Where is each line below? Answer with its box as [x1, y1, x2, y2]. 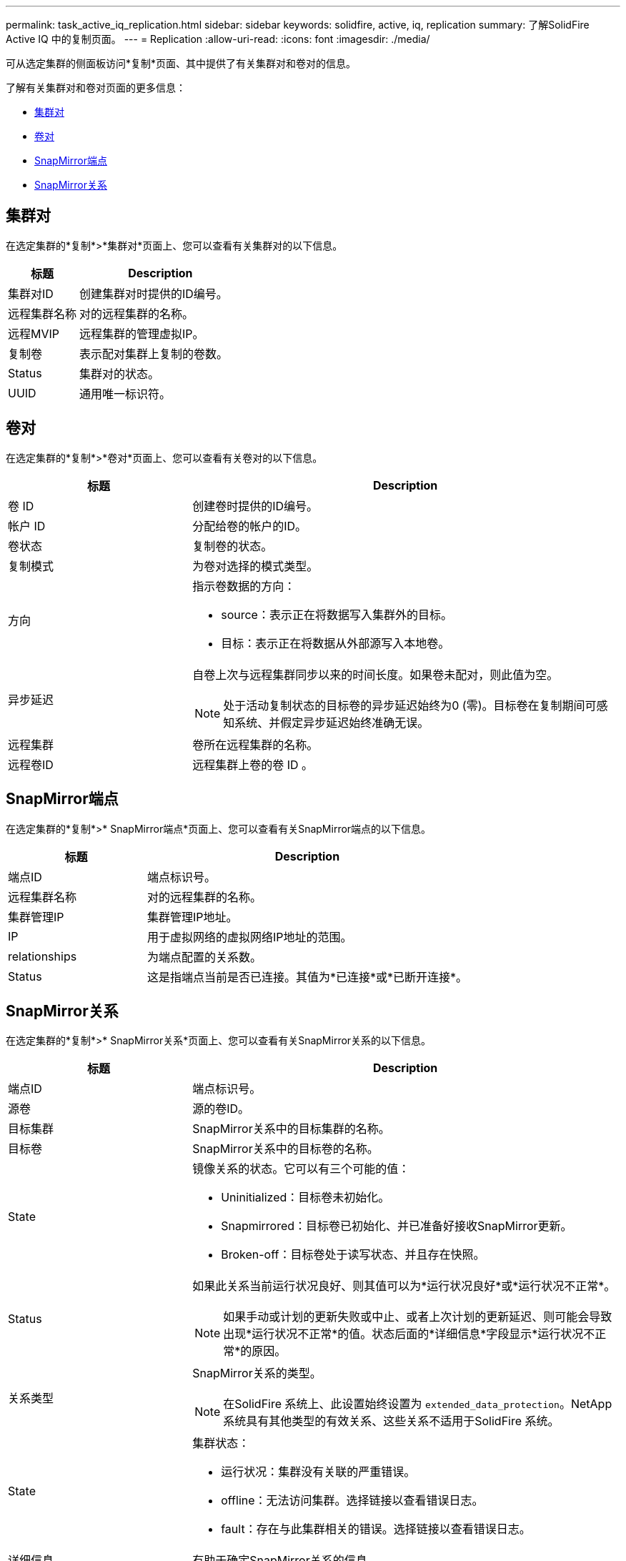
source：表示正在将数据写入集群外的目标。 [221, 607, 452, 622]
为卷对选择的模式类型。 [192, 558, 319, 573]
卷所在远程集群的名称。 [192, 737, 319, 752]
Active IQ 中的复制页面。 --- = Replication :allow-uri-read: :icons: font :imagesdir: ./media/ [6, 33, 430, 45]
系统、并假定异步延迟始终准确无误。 [234, 715, 429, 730]
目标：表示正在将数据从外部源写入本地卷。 [221, 635, 450, 650]
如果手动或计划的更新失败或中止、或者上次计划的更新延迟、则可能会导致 [223, 1309, 612, 1324]
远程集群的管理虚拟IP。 [79, 326, 204, 341]
